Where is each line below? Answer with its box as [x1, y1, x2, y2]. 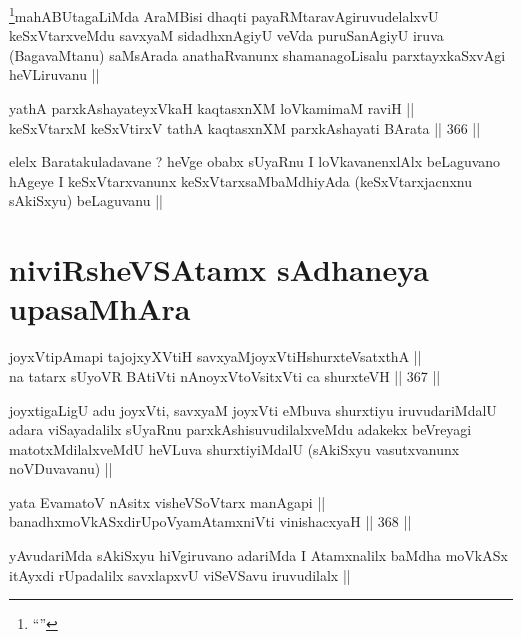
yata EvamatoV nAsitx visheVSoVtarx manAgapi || [9, 491, 326, 512]
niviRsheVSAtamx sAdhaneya [9, 249, 429, 290]
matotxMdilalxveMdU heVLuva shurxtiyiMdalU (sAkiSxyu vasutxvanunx [9, 438, 460, 459]
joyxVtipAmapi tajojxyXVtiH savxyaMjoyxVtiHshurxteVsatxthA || [9, 346, 422, 367]
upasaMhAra [9, 288, 191, 329]
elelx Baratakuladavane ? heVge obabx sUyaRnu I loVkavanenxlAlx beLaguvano [9, 151, 501, 172]
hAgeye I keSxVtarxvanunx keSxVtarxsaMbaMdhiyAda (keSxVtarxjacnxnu [9, 170, 473, 191]
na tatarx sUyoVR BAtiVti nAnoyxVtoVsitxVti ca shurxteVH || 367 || [9, 365, 441, 386]
